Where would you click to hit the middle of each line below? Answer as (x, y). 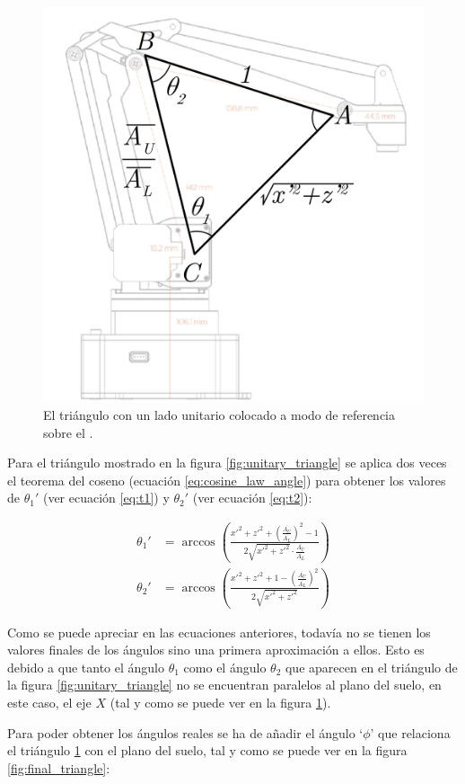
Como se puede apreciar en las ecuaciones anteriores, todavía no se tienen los (219, 632)
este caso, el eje (49, 703)
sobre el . (68, 432)
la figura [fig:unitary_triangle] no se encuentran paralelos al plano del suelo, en (224, 685)
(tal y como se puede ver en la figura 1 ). (220, 703)
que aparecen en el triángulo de (371, 667)
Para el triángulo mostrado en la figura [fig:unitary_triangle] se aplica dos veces (227, 463)
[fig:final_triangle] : (59, 767)
